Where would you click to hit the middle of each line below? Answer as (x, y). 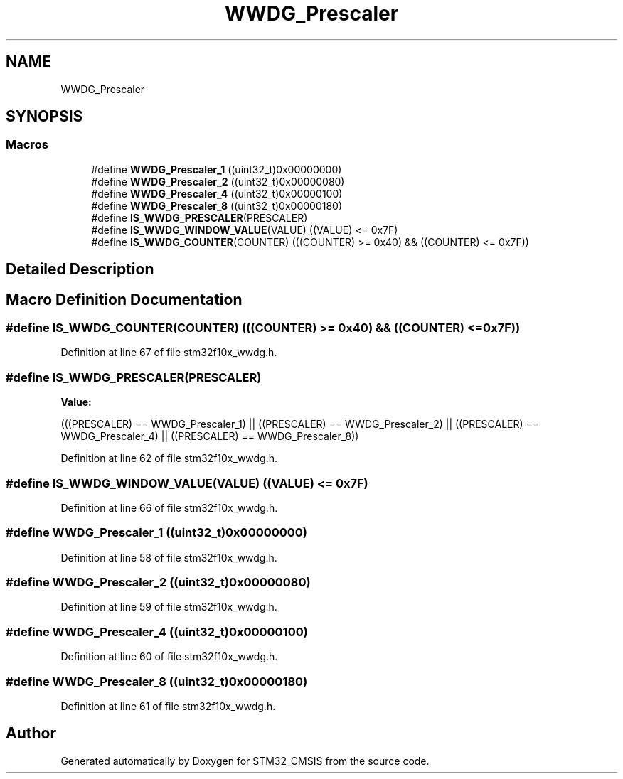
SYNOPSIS (44, 117)
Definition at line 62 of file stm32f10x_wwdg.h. (169, 458)
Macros (27, 145)
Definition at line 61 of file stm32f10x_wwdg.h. (168, 706)
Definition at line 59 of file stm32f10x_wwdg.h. (169, 607)
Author (31, 734)
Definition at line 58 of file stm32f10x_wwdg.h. (169, 557)
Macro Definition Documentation (124, 299)
